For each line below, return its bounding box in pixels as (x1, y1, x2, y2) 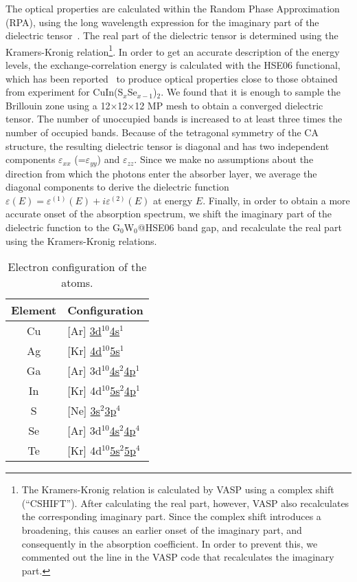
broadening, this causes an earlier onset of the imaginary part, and (21, 522, 302, 537)
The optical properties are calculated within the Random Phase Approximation (5, 1, 340, 15)
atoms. (61, 274, 93, 291)
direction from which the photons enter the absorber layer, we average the (5, 166, 317, 180)
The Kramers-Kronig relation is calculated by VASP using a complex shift (21, 482, 334, 497)
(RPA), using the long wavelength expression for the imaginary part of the (5, 14, 319, 29)
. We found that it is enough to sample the (161, 85, 341, 99)
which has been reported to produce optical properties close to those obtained (5, 71, 338, 85)
